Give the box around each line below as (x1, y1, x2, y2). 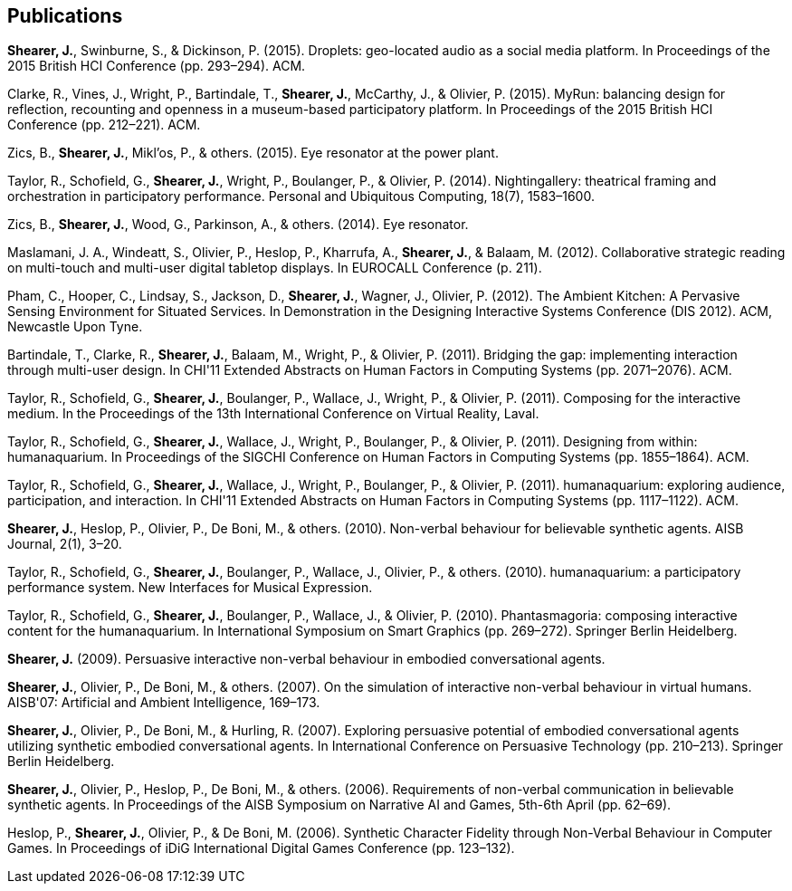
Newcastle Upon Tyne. (7, 319, 143, 335)
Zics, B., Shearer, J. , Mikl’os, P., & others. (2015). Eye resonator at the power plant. (7, 145, 499, 161)
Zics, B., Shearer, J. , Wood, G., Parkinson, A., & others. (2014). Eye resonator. (7, 216, 469, 233)
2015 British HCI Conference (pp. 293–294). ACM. (7, 58, 306, 74)
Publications (7, 5, 123, 27)
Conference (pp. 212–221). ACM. (7, 117, 201, 133)
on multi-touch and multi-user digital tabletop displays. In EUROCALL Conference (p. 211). (7, 260, 542, 276)
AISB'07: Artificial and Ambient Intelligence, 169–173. (7, 695, 320, 711)
